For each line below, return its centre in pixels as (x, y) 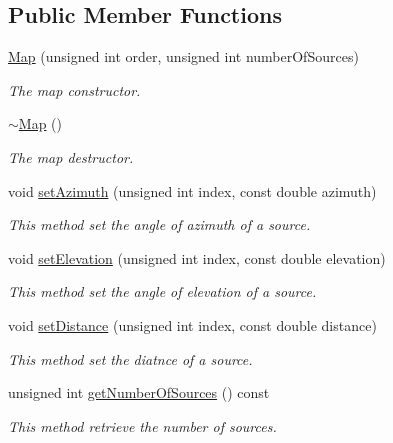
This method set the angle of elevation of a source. (162, 291)
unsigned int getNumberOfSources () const (139, 392)
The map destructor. (71, 156)
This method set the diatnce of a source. (130, 358)
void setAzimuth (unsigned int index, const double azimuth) (192, 190)
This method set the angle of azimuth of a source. (159, 224)
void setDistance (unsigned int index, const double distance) (192, 324)
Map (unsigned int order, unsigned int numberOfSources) (183, 56)
